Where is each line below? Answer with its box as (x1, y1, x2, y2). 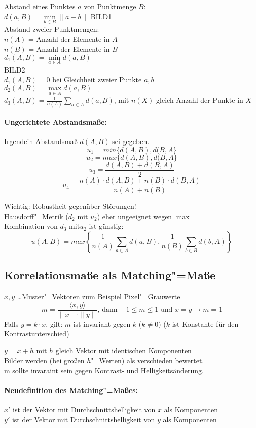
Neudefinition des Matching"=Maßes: (4, 385, 138, 396)
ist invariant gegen (73, 318, 131, 329)
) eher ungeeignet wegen (97, 210, 172, 221)
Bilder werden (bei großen (4, 355, 85, 366)
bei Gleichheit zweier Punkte (52, 74, 142, 85)
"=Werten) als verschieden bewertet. (91, 355, 204, 366)
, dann (97, 306, 118, 314)
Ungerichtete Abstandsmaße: (4, 117, 107, 127)
